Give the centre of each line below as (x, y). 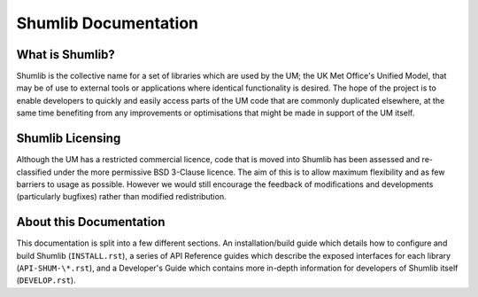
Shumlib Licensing (69, 139)
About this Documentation (91, 222)
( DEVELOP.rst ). (46, 280)
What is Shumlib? (66, 55)
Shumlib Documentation (108, 23)
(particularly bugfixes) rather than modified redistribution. (121, 197)
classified (34, 172)
